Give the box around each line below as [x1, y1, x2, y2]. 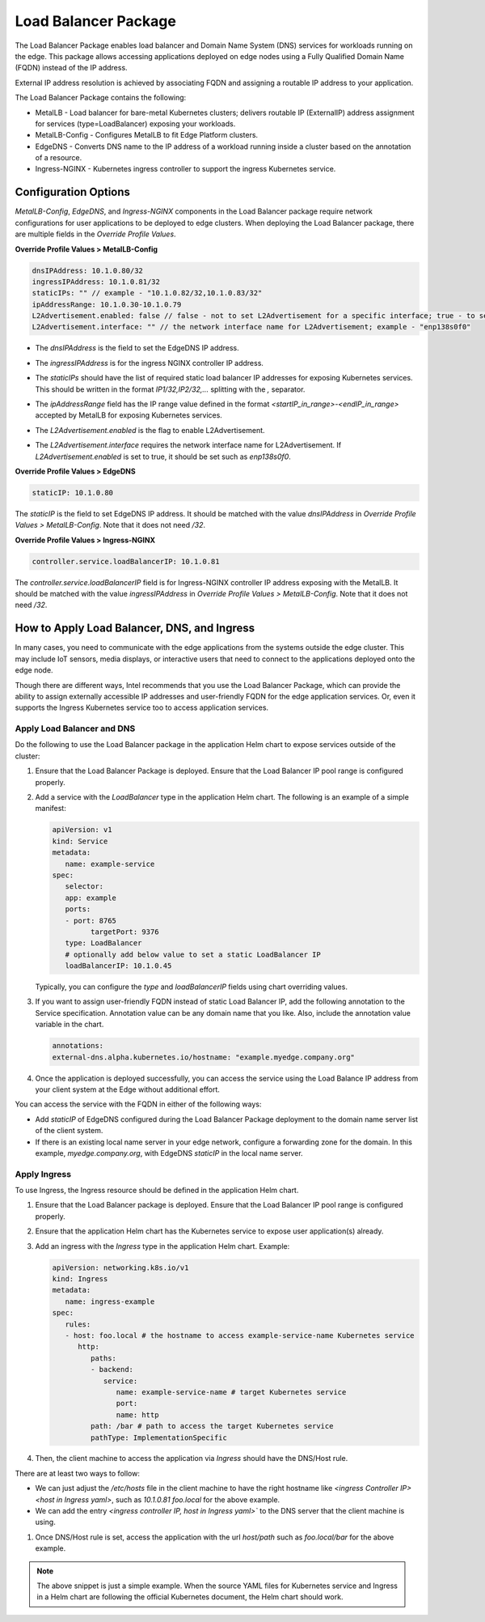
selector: [65, 882, 104, 891]
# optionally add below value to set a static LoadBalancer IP [65, 949, 321, 959]
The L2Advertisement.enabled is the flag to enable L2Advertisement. [35, 425, 266, 435]
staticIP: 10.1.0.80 [32, 488, 113, 497]
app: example [65, 893, 117, 902]
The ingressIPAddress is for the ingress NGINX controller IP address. [35, 358, 264, 367]
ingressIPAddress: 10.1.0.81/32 [32, 277, 161, 287]
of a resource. [35, 153, 82, 163]
